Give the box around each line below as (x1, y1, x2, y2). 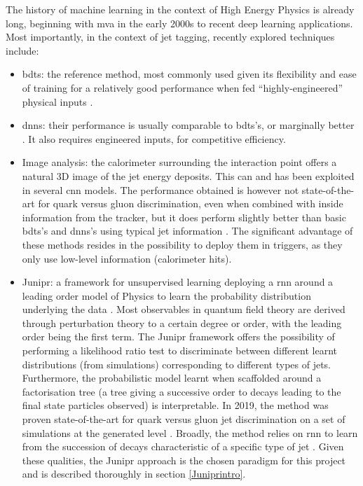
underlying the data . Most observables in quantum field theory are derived (22, 302, 345, 317)
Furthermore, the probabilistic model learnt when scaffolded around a (22, 370, 322, 385)
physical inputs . (22, 94, 93, 109)
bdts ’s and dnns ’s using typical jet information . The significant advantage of (22, 223, 353, 238)
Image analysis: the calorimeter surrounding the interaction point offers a (22, 155, 337, 169)
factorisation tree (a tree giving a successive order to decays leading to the (22, 384, 341, 398)
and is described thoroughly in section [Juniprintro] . (22, 466, 246, 481)
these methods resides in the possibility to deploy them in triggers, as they (22, 237, 343, 251)
